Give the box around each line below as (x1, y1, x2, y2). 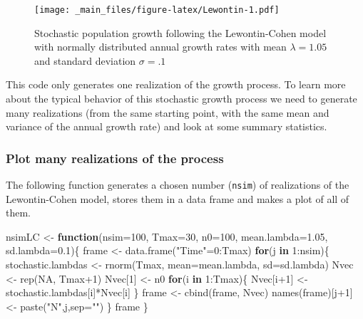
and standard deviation (34, 53, 136, 68)
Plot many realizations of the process (6, 149, 224, 167)
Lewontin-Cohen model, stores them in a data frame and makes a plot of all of (6, 191, 349, 206)
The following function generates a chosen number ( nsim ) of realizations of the (6, 177, 349, 192)
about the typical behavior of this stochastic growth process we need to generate (6, 91, 357, 106)
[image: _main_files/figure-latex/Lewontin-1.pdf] (34, 5, 280, 15)
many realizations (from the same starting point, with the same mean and (6, 105, 329, 120)
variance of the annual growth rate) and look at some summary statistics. (6, 119, 327, 134)
